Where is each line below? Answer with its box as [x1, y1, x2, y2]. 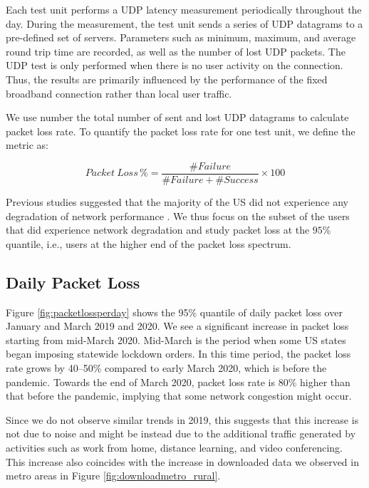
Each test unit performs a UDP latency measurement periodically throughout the [6, 2, 362, 16]
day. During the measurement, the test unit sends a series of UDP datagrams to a [6, 16, 363, 31]
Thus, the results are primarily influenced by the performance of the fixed [6, 71, 328, 86]
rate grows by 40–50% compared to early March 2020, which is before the [6, 360, 327, 375]
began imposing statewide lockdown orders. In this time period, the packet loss [6, 346, 351, 361]
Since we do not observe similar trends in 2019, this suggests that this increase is [6, 412, 359, 427]
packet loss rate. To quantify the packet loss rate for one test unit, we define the [6, 123, 355, 138]
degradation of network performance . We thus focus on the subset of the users [6, 208, 350, 223]
